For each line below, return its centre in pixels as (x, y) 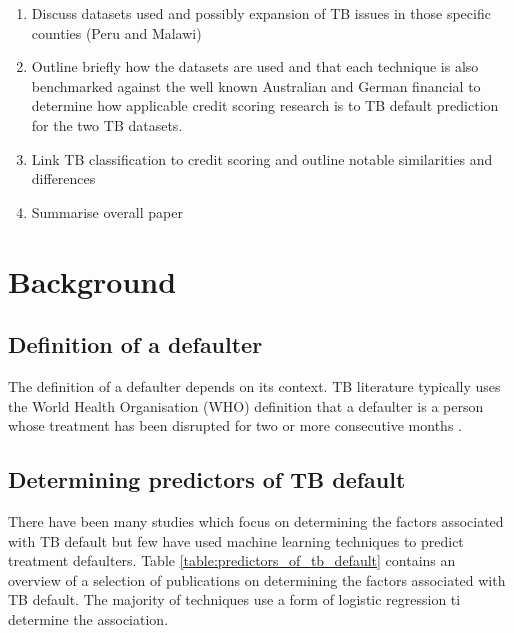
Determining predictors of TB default (207, 479)
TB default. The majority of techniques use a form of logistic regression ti (234, 599)
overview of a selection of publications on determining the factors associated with (257, 579)
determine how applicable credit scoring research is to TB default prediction (265, 105)
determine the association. (88, 618)
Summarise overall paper (107, 211)
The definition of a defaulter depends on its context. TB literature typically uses (254, 385)
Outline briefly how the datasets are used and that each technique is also (255, 66)
